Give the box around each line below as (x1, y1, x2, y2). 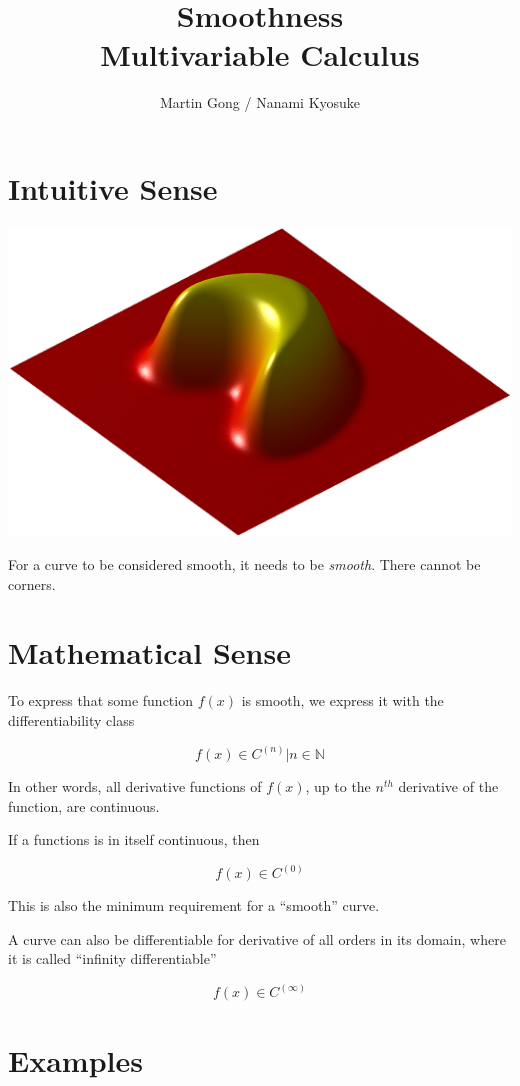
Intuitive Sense (8, 167, 218, 208)
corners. (8, 573, 56, 594)
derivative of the (398, 775, 499, 796)
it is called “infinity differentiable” (8, 948, 217, 969)
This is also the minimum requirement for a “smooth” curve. (8, 895, 380, 916)
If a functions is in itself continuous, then (8, 829, 260, 850)
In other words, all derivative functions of (8, 775, 262, 796)
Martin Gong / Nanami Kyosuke (159, 92, 361, 113)
